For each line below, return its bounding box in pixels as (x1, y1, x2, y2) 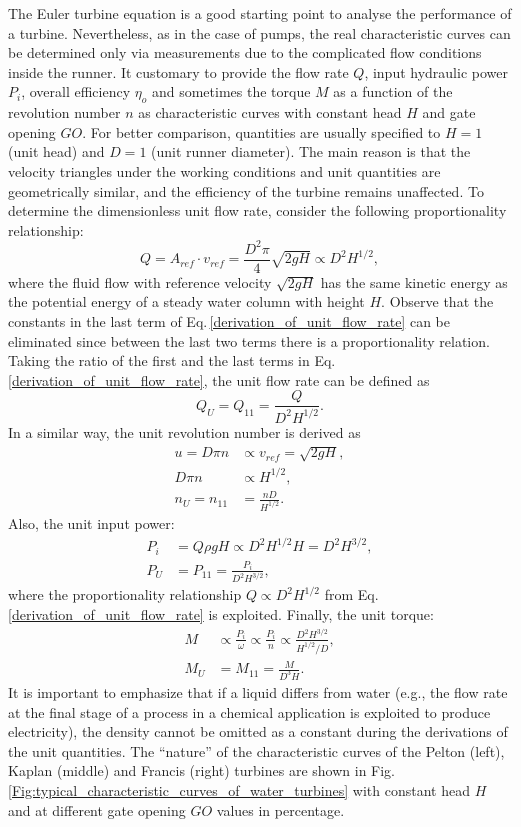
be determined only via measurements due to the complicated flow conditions (8, 42, 482, 63)
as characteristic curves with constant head (138, 102, 402, 123)
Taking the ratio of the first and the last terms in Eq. (8, 350, 336, 371)
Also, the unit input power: (8, 512, 175, 533)
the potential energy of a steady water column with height (8, 291, 365, 312)
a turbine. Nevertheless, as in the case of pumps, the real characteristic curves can (8, 22, 511, 43)
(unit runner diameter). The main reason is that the (151, 141, 471, 162)
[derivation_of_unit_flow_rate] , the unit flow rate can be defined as (8, 369, 430, 390)
